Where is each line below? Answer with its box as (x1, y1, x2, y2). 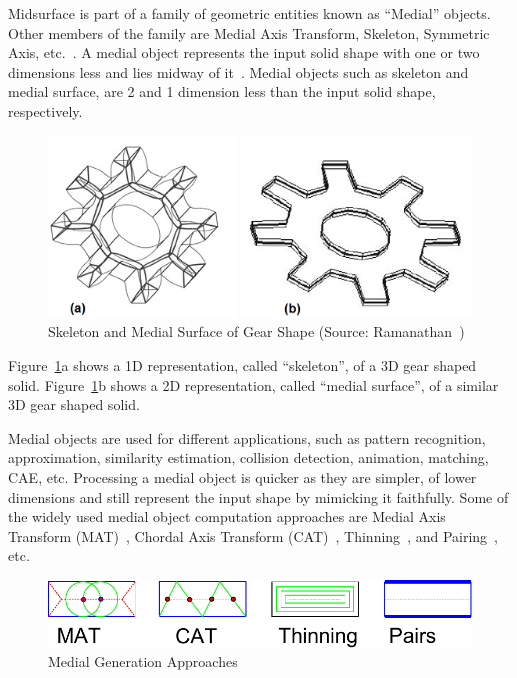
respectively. (8, 100, 83, 121)
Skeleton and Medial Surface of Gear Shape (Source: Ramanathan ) (48, 321, 465, 342)
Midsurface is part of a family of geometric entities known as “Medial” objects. (8, 3, 491, 23)
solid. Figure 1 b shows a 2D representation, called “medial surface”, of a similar (8, 374, 499, 395)
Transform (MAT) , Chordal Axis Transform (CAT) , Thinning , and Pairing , (8, 525, 499, 546)
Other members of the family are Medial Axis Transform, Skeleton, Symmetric (8, 22, 490, 43)
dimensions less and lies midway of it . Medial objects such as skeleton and (8, 61, 469, 82)
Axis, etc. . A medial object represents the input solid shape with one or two (8, 42, 480, 63)
